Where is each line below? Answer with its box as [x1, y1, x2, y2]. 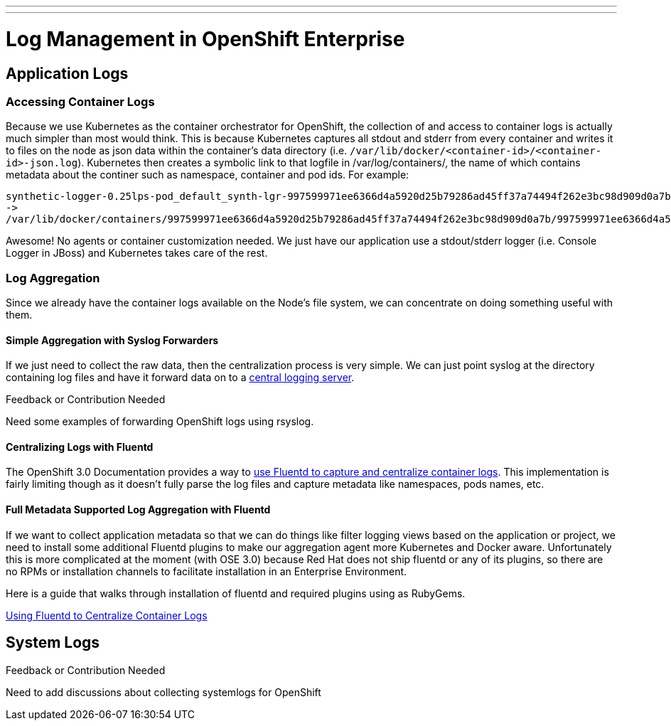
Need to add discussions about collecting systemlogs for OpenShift [6, 685, 321, 698]
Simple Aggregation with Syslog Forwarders [6, 333, 219, 346]
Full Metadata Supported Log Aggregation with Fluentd [6, 503, 271, 516]
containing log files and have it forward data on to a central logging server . [6, 371, 355, 384]
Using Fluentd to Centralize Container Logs [6, 609, 208, 621]
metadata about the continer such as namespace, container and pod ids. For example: [6, 169, 409, 181]
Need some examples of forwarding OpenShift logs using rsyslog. [6, 415, 314, 428]
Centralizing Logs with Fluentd [6, 440, 154, 453]
